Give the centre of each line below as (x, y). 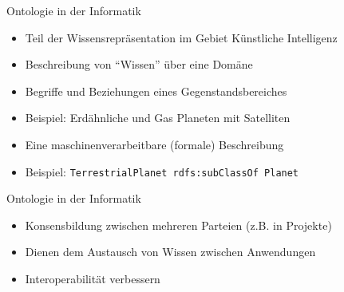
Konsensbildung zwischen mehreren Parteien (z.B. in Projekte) (178, 225)
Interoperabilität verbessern (93, 278)
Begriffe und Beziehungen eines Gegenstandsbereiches (156, 91)
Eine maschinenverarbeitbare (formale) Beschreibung (154, 144)
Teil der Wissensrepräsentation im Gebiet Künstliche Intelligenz (181, 37)
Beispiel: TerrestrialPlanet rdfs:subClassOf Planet (162, 171)
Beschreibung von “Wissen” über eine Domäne (139, 64)
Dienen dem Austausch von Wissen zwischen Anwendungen (170, 252)
